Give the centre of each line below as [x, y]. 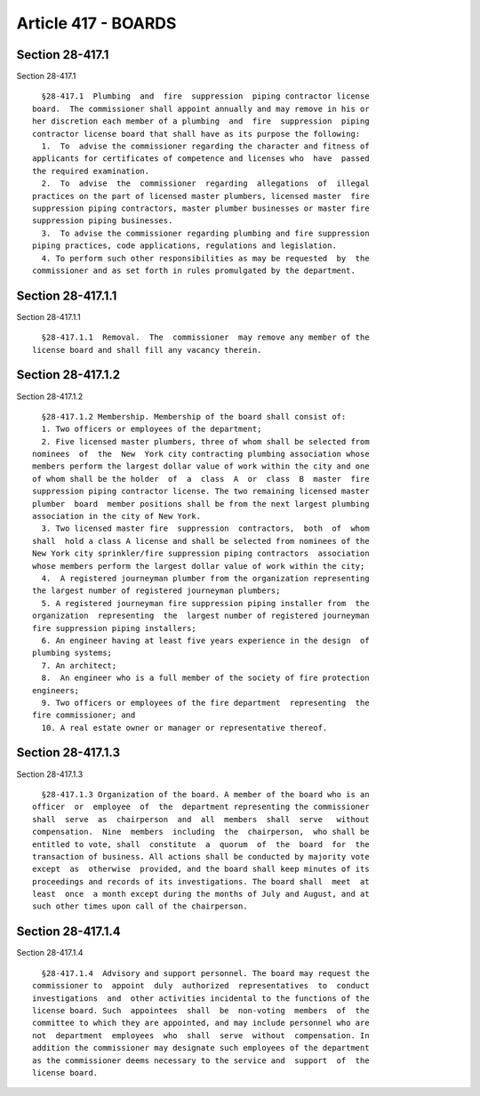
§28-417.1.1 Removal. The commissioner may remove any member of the [205, 337]
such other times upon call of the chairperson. [140, 906]
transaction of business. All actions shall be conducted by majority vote [201, 856]
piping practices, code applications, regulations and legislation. [184, 246]
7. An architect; [79, 665]
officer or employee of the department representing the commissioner [201, 807]
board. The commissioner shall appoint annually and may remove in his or [201, 108]
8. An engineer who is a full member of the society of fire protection [205, 678]
